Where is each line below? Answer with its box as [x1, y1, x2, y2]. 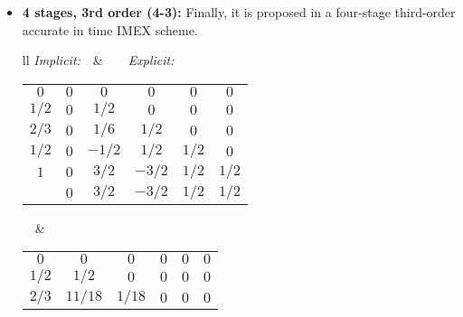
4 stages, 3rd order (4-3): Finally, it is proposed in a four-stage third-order [22, 3, 456, 21]
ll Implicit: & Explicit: [22, 51, 175, 70]
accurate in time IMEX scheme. [22, 20, 198, 39]
